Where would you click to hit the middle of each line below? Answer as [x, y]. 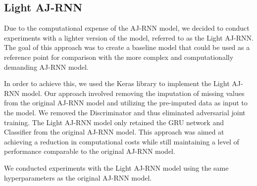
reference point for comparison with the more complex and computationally [119, 57]
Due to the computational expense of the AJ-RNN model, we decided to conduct [127, 28]
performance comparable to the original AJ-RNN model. [90, 151]
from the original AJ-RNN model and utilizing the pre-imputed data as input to [126, 103]
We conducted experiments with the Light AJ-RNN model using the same [116, 167]
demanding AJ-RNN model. [46, 67]
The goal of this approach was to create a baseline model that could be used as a [127, 47]
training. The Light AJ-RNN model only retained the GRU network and [114, 122]
